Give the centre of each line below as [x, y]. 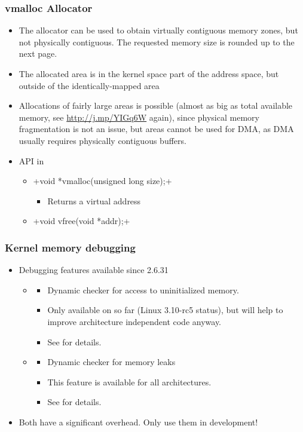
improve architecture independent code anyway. [134, 321]
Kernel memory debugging [70, 247]
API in [31, 160]
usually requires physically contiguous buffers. [102, 140]
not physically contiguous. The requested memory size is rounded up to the [157, 42]
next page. [38, 53]
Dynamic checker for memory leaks [111, 362]
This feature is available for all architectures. [129, 382]
